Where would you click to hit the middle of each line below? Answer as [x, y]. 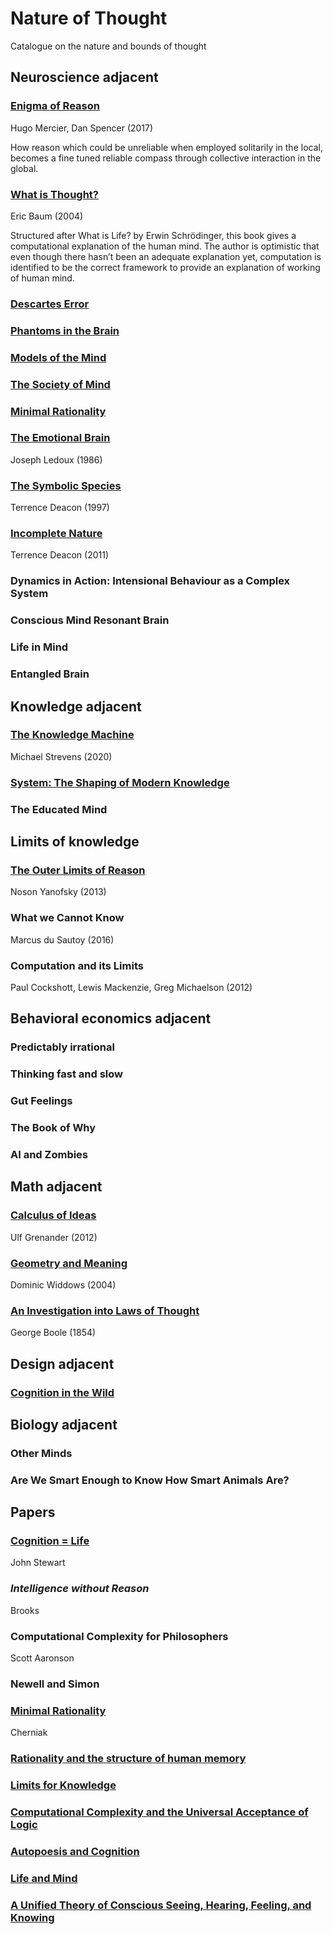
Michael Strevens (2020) [61, 756]
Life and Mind [44, 1878]
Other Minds [41, 1453]
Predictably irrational [62, 1047]
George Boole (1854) [53, 1333]
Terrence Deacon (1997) [60, 508]
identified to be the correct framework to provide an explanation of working [165, 267]
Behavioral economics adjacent [111, 1018]
